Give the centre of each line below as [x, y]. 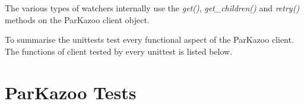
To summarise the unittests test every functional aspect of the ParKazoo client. [149, 40]
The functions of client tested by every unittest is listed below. [119, 51]
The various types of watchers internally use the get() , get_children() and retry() [152, 8]
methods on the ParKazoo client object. [77, 19]
